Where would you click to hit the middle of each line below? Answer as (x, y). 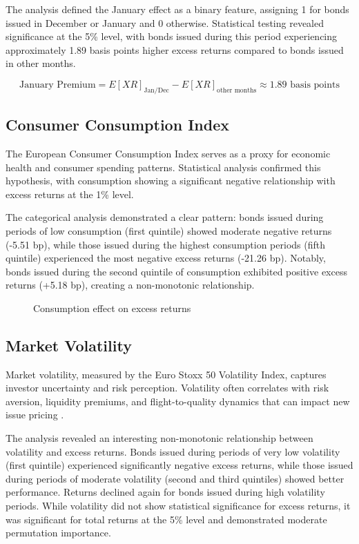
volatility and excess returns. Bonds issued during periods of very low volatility (173, 451)
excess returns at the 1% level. (70, 194)
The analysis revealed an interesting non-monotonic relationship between (159, 438)
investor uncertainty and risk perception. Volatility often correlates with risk (167, 388)
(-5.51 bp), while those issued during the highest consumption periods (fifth (165, 244)
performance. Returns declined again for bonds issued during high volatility (165, 492)
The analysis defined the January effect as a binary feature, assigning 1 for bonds (177, 9)
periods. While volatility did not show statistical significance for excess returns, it (178, 506)
